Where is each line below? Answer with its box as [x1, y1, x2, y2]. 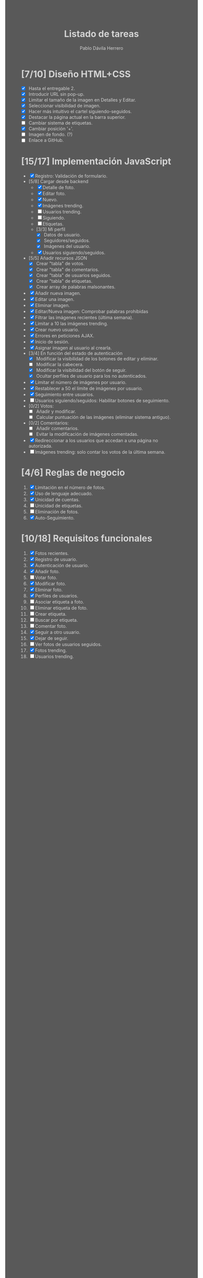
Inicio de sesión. [35, 338, 69, 345]
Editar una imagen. [35, 296, 74, 302]
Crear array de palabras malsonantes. [36, 284, 116, 290]
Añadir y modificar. [36, 408, 76, 414]
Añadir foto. [35, 568, 60, 575]
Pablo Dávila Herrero [80, 45, 123, 51]
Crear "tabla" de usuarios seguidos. [36, 272, 112, 278]
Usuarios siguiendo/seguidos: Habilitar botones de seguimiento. [35, 398, 170, 403]
